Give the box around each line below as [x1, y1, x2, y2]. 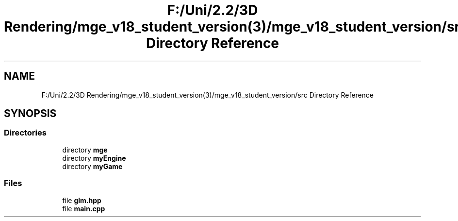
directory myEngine [62, 153, 126, 162]
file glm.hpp [62, 196, 101, 204]
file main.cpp [62, 204, 105, 213]
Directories [4, 128, 47, 138]
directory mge [62, 145, 108, 154]
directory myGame [62, 162, 123, 170]
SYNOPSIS [4, 107, 57, 120]
